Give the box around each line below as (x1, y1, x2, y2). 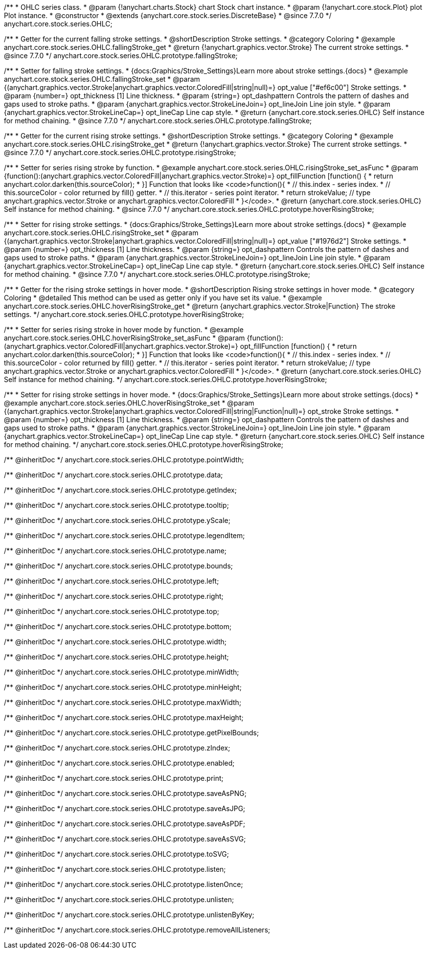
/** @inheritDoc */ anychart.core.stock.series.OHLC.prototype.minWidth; (4, 668, 239, 676)
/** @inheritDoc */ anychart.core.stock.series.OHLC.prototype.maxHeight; (4, 713, 244, 722)
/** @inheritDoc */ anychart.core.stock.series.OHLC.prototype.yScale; (4, 516, 230, 524)
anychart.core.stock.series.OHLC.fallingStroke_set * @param (4, 75, 200, 83)
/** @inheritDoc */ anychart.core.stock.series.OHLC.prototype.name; (4, 546, 227, 555)
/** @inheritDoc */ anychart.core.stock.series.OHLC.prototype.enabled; (4, 759, 235, 767)
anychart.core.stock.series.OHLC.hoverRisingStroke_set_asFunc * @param (4, 334, 245, 342)
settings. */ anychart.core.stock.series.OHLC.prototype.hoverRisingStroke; (4, 310, 244, 318)
